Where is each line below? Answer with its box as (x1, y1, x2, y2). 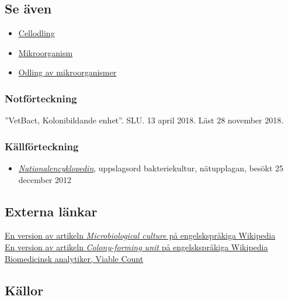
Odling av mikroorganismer (18, 66, 117, 78)
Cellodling (18, 27, 55, 39)
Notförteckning (5, 91, 77, 105)
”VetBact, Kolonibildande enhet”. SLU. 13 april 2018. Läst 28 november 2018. (5, 114, 284, 126)
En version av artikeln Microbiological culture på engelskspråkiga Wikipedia (5, 229, 276, 242)
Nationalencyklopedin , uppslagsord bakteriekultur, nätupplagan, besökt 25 (18, 162, 284, 174)
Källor (5, 281, 44, 299)
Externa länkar (5, 202, 98, 220)
